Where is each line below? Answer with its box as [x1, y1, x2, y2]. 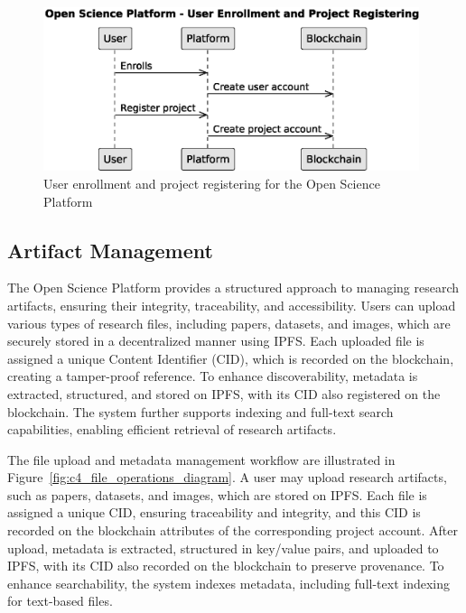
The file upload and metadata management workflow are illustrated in [7, 450, 396, 469]
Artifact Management [7, 236, 213, 264]
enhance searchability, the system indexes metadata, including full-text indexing [7, 573, 450, 592]
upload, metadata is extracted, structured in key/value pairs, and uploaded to [7, 538, 439, 557]
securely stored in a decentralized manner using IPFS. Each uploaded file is [7, 331, 424, 350]
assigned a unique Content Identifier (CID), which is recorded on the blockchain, [7, 348, 454, 367]
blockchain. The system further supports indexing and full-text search [7, 402, 394, 421]
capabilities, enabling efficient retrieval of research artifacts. [7, 420, 337, 439]
